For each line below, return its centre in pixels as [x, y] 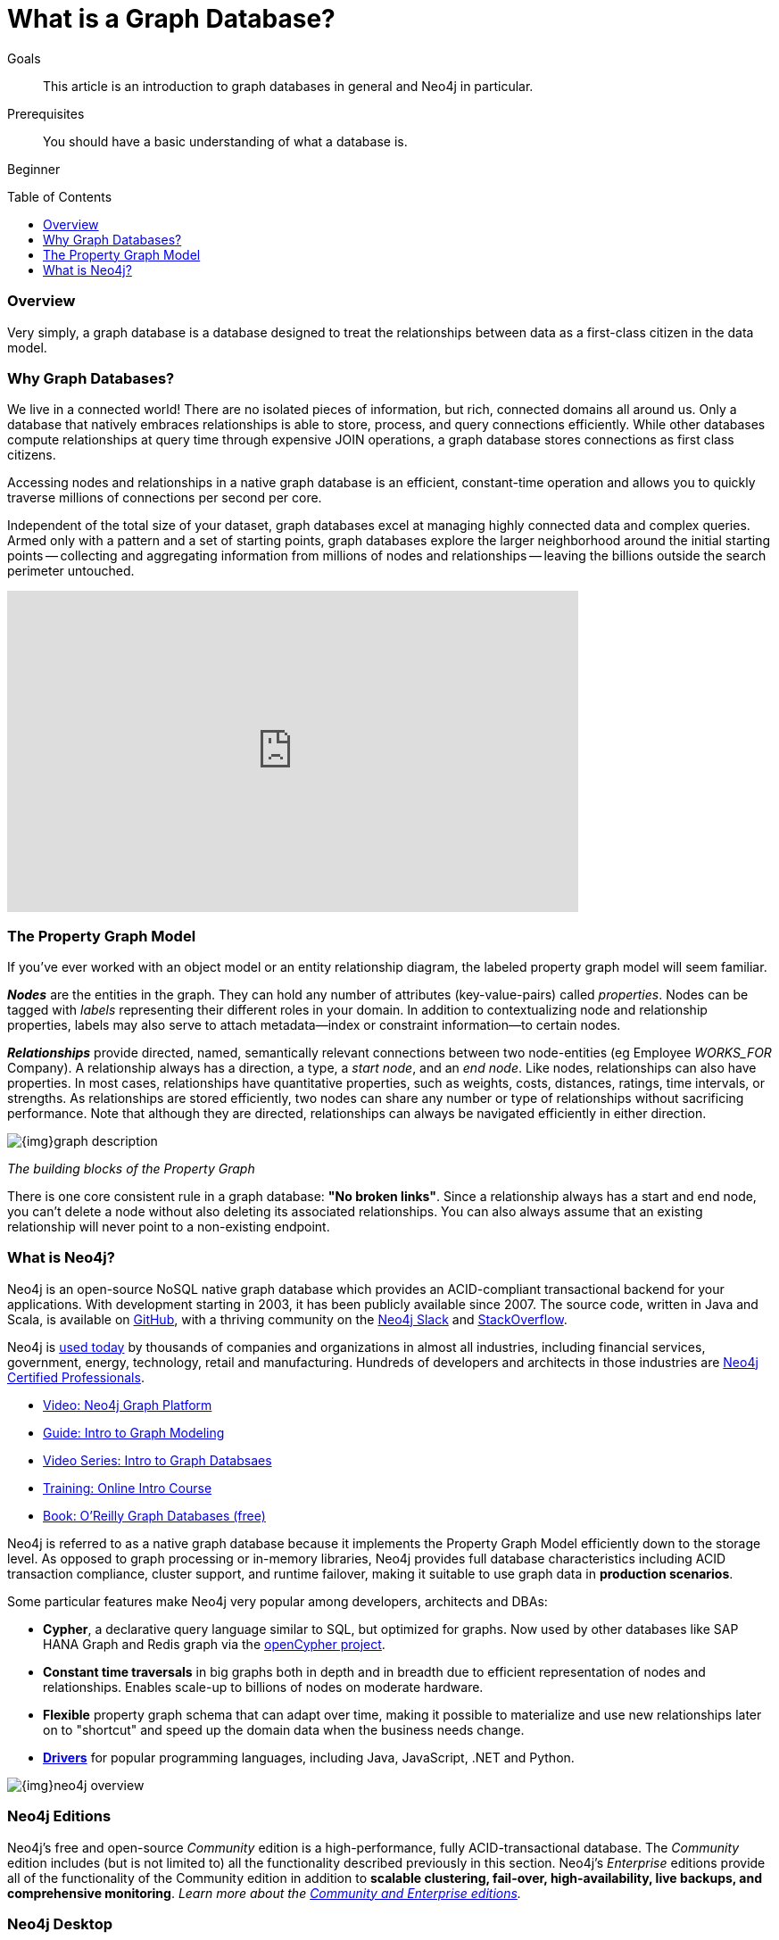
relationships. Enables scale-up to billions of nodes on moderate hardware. [263, 1687]
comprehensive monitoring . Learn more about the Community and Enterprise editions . [264, 1893]
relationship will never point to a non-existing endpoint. [169, 1227]
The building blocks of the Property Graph [131, 1169]
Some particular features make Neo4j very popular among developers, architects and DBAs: [278, 1601]
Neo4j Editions [59, 1816]
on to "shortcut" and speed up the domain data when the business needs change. [284, 1729]
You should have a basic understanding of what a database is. [225, 141]
